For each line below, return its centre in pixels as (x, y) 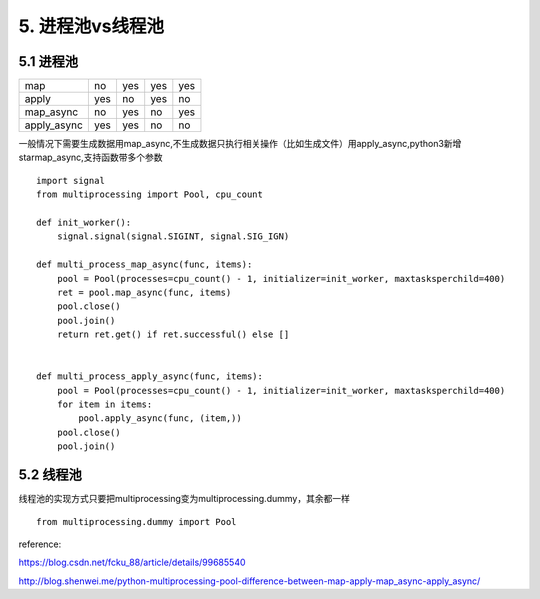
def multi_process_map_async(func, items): (144, 264)
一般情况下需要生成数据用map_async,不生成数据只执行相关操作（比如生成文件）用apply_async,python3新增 (240, 144)
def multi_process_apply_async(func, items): (150, 376)
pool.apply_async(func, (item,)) (160, 418)
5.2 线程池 (50, 475)
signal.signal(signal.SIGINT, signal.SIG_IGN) (173, 236)
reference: (40, 544)
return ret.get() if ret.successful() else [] (173, 334)
